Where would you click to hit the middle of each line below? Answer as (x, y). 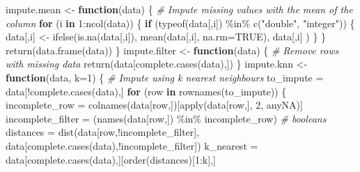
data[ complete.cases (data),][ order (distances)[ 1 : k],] (111, 159)
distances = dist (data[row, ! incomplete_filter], (103, 132)
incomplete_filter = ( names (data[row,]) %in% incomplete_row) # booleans (166, 118)
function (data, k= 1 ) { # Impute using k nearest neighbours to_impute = (165, 77)
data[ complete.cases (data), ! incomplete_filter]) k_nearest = (132, 145)
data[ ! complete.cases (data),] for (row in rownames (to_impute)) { (146, 91)
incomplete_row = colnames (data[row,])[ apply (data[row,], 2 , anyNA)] (154, 105)
